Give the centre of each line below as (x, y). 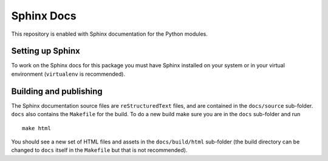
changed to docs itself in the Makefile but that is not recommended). (99, 150)
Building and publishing (57, 91)
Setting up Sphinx (46, 51)
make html (36, 128)
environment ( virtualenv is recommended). (68, 74)
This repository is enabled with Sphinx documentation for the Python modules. (109, 34)
